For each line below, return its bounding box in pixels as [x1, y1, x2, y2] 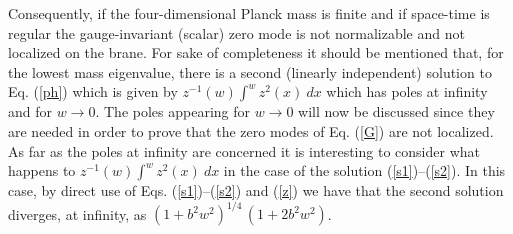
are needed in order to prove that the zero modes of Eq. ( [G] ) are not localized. [8, 120, 494, 141]
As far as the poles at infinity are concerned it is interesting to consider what [8, 140, 480, 161]
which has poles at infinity [326, 81, 488, 102]
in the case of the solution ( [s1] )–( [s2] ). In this [223, 160, 506, 181]
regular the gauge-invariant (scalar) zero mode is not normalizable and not [8, 22, 465, 43]
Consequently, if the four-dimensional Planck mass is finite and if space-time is [8, 3, 490, 23]
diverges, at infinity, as [8, 203, 147, 224]
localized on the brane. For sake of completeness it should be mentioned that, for [8, 42, 504, 63]
